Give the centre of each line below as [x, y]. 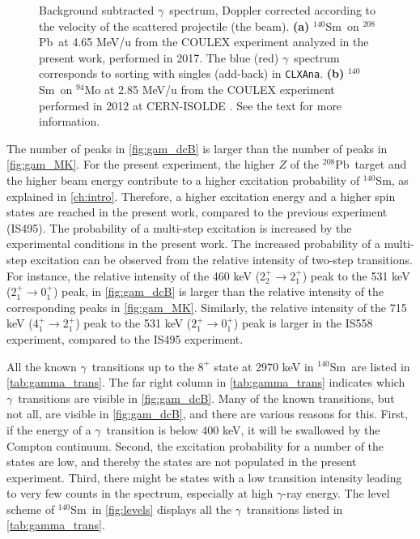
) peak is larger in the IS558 [303, 323]
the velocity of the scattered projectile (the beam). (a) [174, 26]
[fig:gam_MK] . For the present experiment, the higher [141, 164]
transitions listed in [295, 509]
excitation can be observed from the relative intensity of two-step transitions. [221, 259]
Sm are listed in [370, 366]
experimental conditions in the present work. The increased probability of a [194, 244]
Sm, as [392, 180]
